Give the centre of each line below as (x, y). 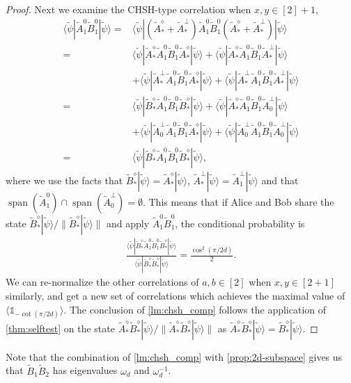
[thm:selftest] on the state (60, 328)
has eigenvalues (85, 370)
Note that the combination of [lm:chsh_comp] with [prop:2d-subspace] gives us (174, 356)
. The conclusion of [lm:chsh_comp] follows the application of (195, 309)
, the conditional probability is (240, 223)
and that (280, 180)
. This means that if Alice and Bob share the (238, 201)
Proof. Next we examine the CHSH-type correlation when (128, 9)
